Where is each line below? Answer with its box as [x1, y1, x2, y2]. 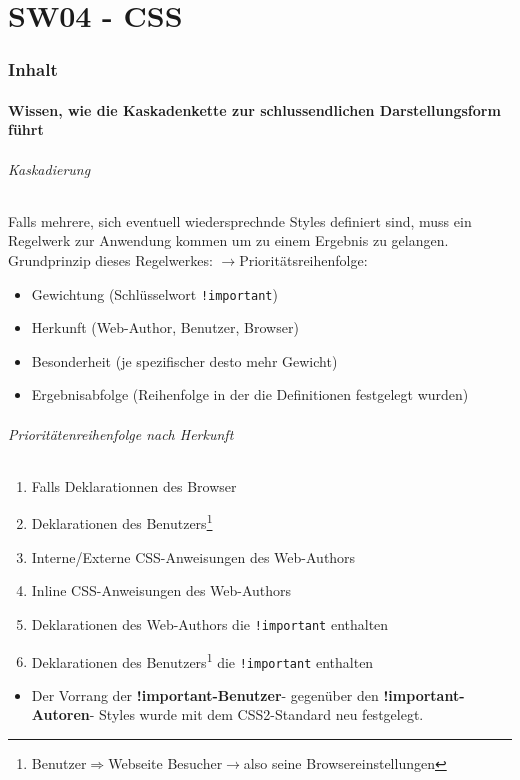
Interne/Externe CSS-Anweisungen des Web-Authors [31, 546, 356, 567]
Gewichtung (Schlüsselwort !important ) [31, 283, 278, 304]
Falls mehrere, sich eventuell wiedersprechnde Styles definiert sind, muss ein [8, 210, 472, 231]
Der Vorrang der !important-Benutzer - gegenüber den [31, 684, 379, 705]
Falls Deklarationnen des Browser [31, 475, 237, 496]
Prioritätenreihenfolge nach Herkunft [8, 423, 234, 444]
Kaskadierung [8, 158, 91, 179]
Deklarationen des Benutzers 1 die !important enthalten [31, 648, 374, 672]
